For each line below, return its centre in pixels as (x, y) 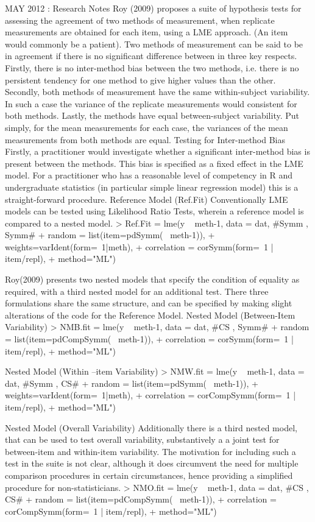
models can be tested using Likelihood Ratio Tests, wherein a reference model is (154, 211)
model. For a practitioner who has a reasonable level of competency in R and (149, 175)
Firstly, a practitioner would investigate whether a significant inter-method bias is (157, 151)
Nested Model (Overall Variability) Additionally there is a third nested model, (151, 427)
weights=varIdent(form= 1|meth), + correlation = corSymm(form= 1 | (139, 246)
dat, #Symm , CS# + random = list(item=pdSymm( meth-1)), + (132, 383)
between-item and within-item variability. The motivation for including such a (150, 451)
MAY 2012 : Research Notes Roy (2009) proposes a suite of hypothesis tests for (153, 8)
